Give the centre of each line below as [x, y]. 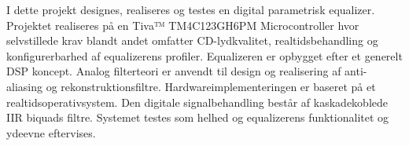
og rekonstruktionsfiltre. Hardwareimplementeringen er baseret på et [211, 86]
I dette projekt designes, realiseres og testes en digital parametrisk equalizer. [191, 9]
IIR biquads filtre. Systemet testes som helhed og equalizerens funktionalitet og [198, 117]
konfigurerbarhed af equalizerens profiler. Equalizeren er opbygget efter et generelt [204, 55]
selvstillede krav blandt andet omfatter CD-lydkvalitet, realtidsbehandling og [192, 40]
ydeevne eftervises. [51, 132]
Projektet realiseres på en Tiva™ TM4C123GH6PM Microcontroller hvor [183, 25]
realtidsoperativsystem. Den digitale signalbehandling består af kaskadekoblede [197, 102]
